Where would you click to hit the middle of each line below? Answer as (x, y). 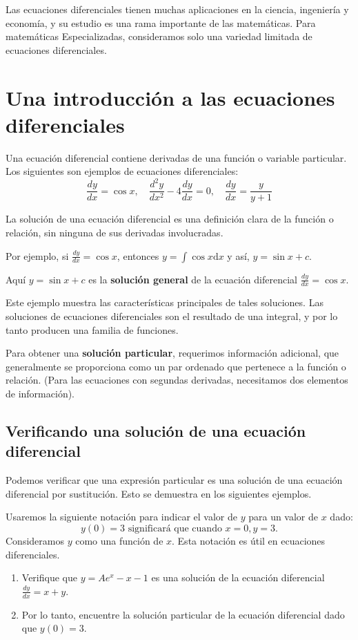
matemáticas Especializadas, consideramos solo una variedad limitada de (159, 36)
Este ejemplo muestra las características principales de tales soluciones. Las (165, 302)
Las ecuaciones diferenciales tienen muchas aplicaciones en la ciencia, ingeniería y (177, 9)
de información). (40, 394)
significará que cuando (175, 528)
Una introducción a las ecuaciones (170, 97)
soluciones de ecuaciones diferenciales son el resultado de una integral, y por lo (172, 316)
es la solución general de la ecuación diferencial (193, 279)
